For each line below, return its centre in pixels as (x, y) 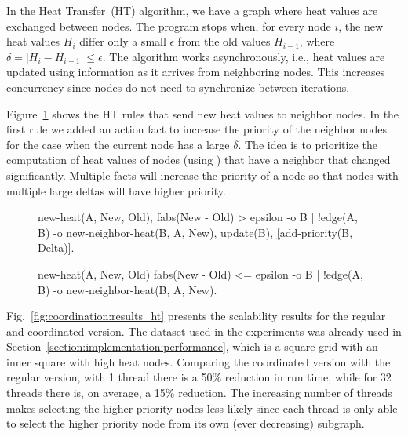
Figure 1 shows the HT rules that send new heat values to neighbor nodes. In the (203, 113)
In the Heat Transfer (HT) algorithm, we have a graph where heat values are (192, 10)
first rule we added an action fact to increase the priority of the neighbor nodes (197, 129)
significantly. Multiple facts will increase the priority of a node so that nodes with (202, 175)
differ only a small (123, 41)
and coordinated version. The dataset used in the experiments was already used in (204, 331)
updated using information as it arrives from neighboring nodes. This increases (196, 72)
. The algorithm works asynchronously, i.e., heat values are (244, 56)
